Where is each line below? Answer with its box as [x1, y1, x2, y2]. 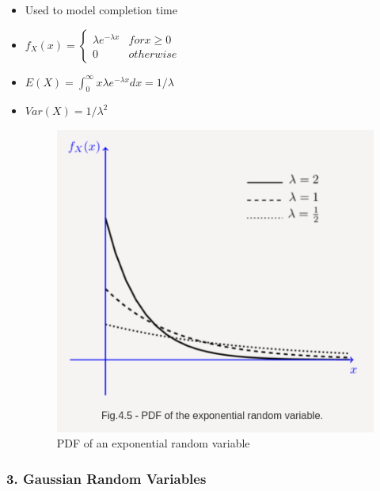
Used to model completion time [25, 2, 177, 17]
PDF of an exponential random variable [56, 435, 250, 451]
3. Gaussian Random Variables [6, 468, 207, 488]
